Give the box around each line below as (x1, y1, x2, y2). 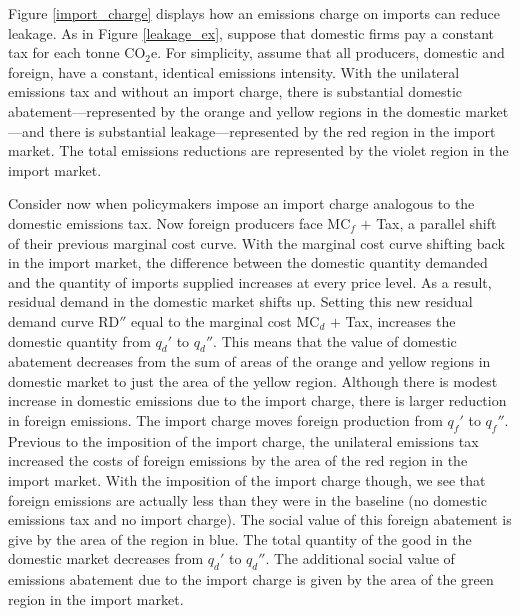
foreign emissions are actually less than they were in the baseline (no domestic (8, 489, 487, 510)
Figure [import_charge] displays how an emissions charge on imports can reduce (8, 3, 501, 23)
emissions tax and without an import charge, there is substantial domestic (8, 81, 463, 102)
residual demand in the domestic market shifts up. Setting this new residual (8, 291, 473, 312)
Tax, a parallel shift (376, 212, 497, 233)
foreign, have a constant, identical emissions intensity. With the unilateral (8, 61, 460, 82)
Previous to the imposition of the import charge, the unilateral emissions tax (8, 430, 479, 451)
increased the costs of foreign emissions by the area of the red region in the (8, 450, 468, 471)
